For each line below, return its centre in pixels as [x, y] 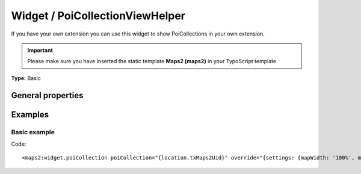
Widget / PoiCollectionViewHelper [98, 16]
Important [40, 50]
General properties [47, 95]
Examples [30, 114]
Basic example [33, 132]
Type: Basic [26, 78]
